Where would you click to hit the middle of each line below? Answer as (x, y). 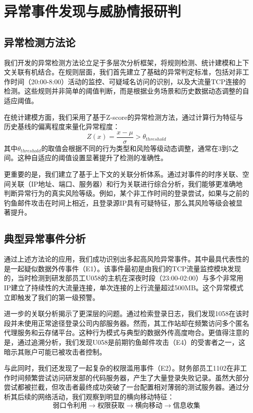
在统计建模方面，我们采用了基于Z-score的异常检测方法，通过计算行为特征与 (124, 117)
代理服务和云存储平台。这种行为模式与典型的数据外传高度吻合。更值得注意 (123, 332)
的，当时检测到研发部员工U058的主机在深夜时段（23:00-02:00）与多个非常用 (124, 278)
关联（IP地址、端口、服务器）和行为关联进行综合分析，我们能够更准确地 (126, 183)
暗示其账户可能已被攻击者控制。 (55, 351)
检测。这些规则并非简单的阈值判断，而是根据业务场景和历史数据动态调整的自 (126, 91)
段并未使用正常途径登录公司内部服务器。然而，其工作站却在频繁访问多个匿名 (126, 323)
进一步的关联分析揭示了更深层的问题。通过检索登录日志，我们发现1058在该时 (126, 313)
